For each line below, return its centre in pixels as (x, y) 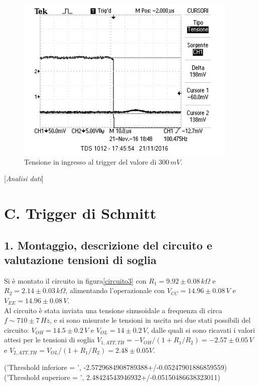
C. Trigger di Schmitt (80, 213)
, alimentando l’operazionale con (115, 290)
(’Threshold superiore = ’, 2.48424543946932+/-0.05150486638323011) (112, 377)
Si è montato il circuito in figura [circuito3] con (75, 280)
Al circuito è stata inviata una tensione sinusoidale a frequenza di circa (113, 310)
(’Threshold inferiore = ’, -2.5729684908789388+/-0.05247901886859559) (115, 367)
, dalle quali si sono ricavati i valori (201, 330)
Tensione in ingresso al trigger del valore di (90, 161)
